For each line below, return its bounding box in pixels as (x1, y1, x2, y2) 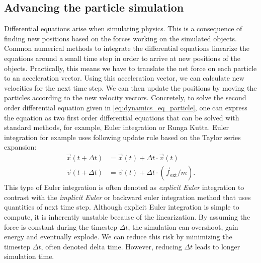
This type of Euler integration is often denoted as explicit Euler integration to (4, 182, 244, 192)
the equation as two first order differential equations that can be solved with (4, 112, 239, 122)
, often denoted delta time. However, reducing (41, 241, 182, 251)
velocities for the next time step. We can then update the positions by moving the (4, 82, 257, 93)
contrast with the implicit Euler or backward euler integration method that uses (4, 191, 251, 202)
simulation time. (4, 251, 54, 261)
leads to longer (195, 241, 240, 251)
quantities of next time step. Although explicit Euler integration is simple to (4, 202, 239, 212)
